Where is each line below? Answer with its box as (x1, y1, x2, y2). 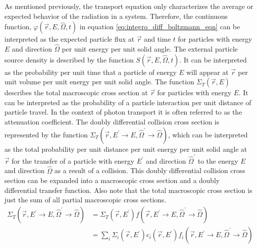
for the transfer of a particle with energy (11, 155, 135, 166)
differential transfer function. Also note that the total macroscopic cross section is (4, 185, 253, 195)
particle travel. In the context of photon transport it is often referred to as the (4, 107, 242, 117)
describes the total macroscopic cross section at (4, 87, 148, 98)
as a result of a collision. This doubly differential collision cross (54, 165, 245, 176)
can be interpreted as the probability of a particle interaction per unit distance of (4, 97, 252, 107)
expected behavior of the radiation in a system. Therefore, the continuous (4, 10, 228, 21)
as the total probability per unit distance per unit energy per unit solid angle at (4, 143, 247, 154)
